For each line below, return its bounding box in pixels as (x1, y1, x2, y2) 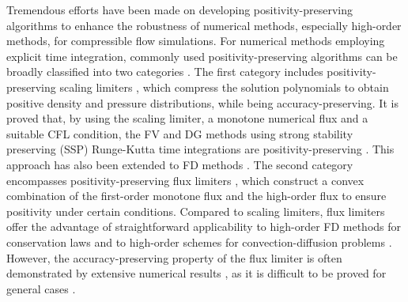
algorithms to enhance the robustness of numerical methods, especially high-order (6, 17, 402, 33)
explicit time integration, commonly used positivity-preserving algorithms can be (6, 47, 398, 64)
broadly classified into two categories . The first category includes (6, 63, 323, 80)
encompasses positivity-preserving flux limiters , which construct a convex (6, 172, 365, 188)
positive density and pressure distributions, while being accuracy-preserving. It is (6, 94, 399, 111)
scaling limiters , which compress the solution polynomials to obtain (59, 78, 389, 95)
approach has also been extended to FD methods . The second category (6, 156, 353, 172)
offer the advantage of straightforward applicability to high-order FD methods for (6, 218, 402, 235)
